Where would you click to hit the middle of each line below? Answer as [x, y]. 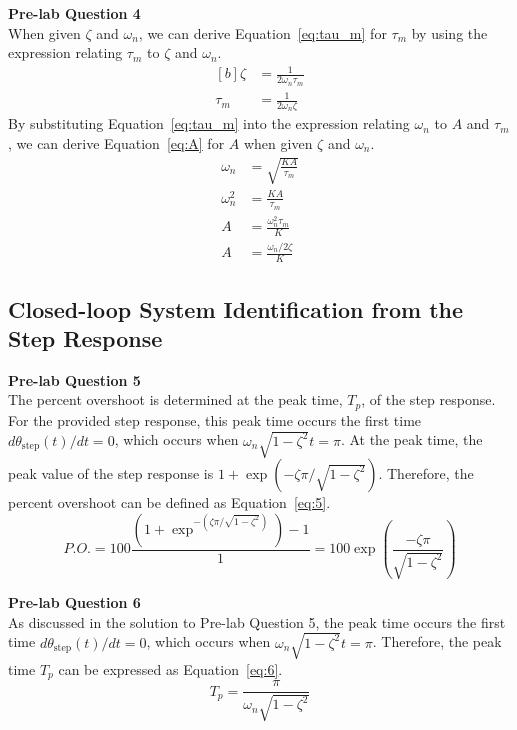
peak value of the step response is [111, 472]
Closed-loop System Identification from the [236, 308]
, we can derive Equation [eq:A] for [116, 142]
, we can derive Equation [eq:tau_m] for [262, 32]
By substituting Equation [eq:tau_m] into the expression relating [209, 123]
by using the [449, 32]
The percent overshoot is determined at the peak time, [175, 399]
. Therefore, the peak [437, 641]
